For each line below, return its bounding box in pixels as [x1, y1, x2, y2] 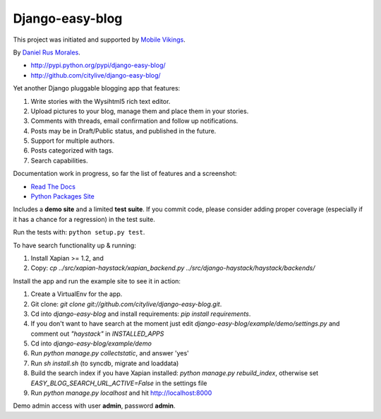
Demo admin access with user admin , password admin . [13, 401, 176, 410]
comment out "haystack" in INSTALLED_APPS [30, 329, 164, 338]
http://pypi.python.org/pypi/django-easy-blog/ [30, 61, 166, 70]
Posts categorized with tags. [30, 146, 114, 155]
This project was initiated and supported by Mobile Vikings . [13, 35, 186, 44]
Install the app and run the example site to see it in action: [13, 276, 181, 285]
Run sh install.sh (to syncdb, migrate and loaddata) [30, 359, 179, 367]
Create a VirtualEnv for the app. [30, 290, 123, 298]
